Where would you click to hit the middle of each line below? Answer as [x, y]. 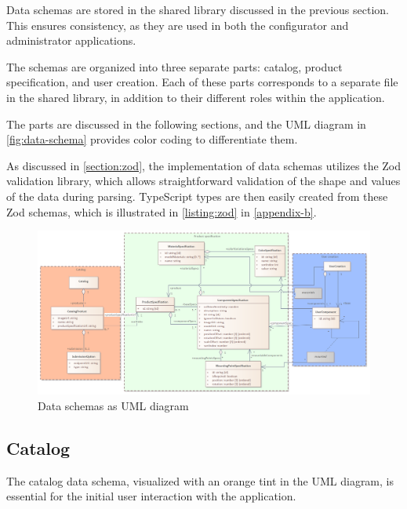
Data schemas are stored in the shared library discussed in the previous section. [198, 9]
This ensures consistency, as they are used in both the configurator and [178, 25]
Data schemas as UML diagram [113, 405]
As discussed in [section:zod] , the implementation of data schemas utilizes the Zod [204, 165]
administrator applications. [71, 40]
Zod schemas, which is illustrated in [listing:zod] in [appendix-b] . [162, 211]
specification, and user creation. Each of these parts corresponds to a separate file [202, 82]
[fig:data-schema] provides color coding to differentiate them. [152, 139]
